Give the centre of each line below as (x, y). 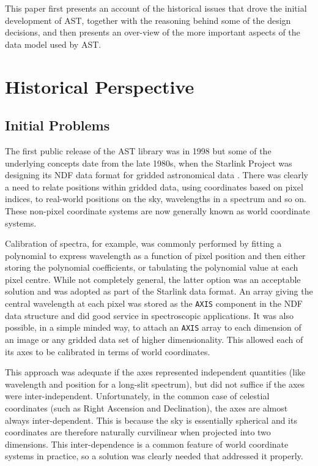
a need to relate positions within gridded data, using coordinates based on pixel (154, 186)
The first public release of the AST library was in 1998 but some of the (138, 150)
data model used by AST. (53, 44)
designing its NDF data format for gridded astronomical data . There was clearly (157, 175)
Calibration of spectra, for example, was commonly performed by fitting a (143, 243)
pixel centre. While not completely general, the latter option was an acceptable (153, 279)
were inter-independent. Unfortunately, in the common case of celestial (137, 396)
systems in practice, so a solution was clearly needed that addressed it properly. (154, 456)
